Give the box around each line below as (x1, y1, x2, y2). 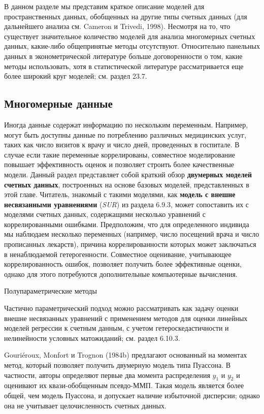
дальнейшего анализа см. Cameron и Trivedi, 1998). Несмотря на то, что (4, 21, 230, 31)
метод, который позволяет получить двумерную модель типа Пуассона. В (4, 360, 231, 370)
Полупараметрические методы (4, 285, 97, 296)
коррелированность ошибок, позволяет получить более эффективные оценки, (4, 259, 242, 269)
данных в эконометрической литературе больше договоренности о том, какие (4, 50, 243, 61)
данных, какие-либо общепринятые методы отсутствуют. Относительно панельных (4, 41, 260, 51)
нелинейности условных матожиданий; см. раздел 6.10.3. (4, 332, 180, 343)
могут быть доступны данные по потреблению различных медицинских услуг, (4, 129, 247, 140)
